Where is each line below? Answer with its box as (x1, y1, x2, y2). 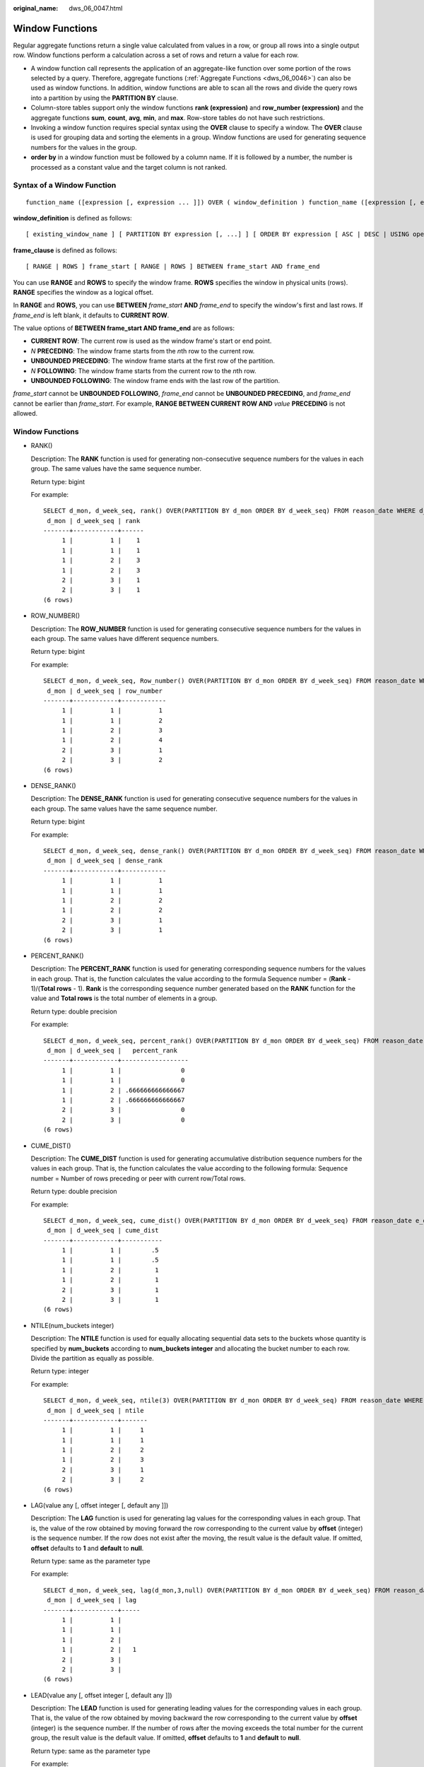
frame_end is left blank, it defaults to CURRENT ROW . (13, 311, 170, 319)
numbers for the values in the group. (30, 143, 137, 151)
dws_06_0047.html (69, 4, 123, 12)
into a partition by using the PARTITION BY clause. (30, 93, 179, 102)
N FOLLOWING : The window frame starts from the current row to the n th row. (30, 366, 257, 375)
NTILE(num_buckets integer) (30, 1321, 114, 1329)
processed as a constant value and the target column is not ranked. (30, 163, 228, 171)
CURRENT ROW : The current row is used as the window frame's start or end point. (30, 336, 272, 346)
